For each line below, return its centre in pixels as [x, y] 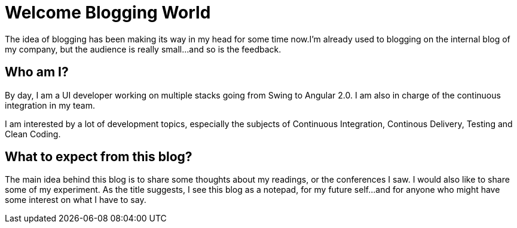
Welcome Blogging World [108, 13]
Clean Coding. [33, 134]
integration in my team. [50, 105]
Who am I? [37, 72]
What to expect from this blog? [99, 157]
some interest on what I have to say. [76, 200]
